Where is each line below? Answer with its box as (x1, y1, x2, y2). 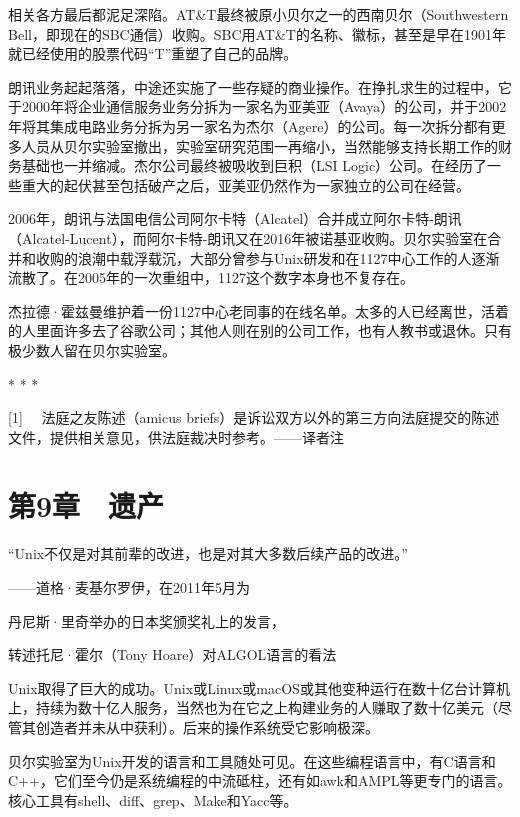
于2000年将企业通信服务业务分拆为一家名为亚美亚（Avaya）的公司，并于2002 (8, 96, 507, 117)
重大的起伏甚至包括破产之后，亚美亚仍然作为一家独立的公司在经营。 (21, 174, 470, 195)
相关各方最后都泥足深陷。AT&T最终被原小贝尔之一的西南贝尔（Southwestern (8, 4, 509, 24)
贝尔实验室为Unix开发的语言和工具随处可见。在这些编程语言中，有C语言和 (8, 750, 496, 771)
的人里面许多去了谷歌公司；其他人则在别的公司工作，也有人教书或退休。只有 (8, 320, 512, 341)
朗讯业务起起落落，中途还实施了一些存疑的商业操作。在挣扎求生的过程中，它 (8, 76, 512, 97)
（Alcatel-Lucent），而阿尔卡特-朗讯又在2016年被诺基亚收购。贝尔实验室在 (8, 227, 488, 248)
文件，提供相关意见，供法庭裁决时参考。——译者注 (8, 426, 344, 447)
